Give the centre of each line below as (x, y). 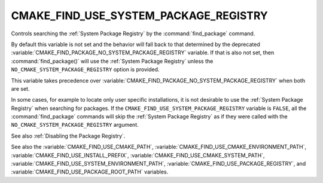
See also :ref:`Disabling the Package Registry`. (68, 136)
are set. (20, 89)
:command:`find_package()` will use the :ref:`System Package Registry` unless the (112, 61)
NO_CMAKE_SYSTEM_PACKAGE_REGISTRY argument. (75, 125)
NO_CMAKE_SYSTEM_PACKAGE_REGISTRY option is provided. (85, 69)
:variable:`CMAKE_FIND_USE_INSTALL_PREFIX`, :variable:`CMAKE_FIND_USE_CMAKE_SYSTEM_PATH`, (138, 155)
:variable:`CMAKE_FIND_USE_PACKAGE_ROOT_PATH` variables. (90, 172)
